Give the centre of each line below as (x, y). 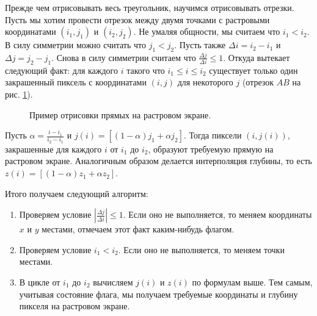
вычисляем (113, 282)
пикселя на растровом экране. (75, 306)
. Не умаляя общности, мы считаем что (207, 31)
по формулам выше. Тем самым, (252, 282)
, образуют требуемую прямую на (211, 149)
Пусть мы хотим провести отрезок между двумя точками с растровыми (137, 19)
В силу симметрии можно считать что (76, 45)
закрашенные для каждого (53, 149)
